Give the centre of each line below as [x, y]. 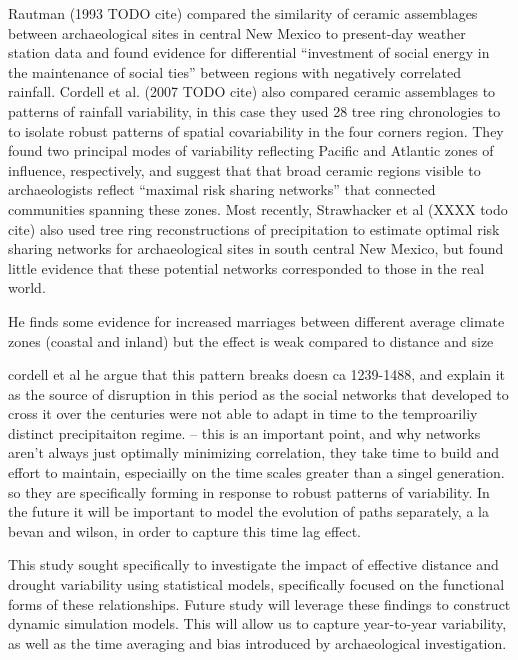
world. [27, 287]
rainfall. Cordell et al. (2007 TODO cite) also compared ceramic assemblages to [252, 91]
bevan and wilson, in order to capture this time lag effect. [184, 530]
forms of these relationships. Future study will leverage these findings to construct [259, 603]
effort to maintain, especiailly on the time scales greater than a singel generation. [256, 472]
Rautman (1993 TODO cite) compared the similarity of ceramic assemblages [243, 13]
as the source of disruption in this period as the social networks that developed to [258, 393]
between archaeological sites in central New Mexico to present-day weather [237, 32]
